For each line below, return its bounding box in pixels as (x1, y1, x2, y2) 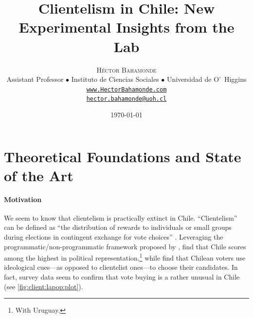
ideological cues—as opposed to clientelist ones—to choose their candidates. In (4, 262, 238, 272)
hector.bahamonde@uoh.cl (86, 95, 167, 103)
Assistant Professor (6, 74, 64, 84)
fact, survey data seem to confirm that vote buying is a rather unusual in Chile (4, 271, 240, 281)
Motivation (4, 194, 42, 204)
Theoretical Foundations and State (4, 146, 241, 166)
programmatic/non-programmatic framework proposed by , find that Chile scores (4, 241, 246, 251)
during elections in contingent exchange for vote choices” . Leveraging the (4, 231, 223, 242)
